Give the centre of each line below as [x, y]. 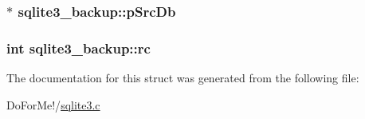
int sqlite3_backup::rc [78, 48]
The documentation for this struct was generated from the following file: [183, 78]
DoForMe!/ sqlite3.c [53, 104]
